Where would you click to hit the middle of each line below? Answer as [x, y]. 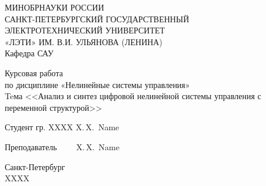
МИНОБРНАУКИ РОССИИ [54, 7]
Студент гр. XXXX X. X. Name [62, 127]
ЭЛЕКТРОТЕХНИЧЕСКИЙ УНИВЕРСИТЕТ [85, 30]
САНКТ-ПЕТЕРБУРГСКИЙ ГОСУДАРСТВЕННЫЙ [97, 18]
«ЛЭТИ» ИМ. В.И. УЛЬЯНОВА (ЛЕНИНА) [84, 41]
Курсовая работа [34, 72]
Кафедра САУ [29, 53]
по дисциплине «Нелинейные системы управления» [97, 84]
